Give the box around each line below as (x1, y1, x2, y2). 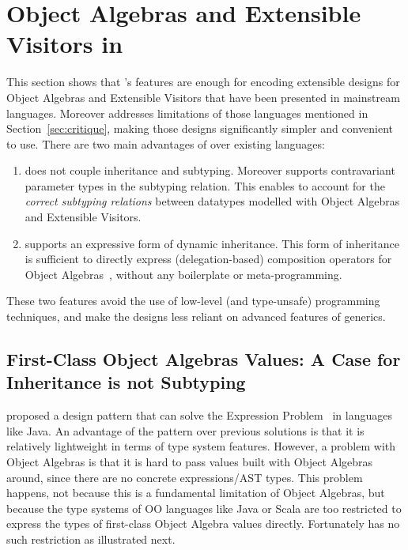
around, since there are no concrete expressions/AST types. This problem (6, 469, 363, 485)
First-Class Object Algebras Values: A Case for (6, 347, 401, 371)
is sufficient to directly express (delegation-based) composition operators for (25, 251, 392, 267)
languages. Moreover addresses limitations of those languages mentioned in (6, 104, 368, 121)
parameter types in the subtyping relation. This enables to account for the (25, 177, 385, 194)
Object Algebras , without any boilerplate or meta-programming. (25, 266, 342, 282)
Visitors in (6, 28, 123, 60)
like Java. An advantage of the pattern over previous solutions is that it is (6, 422, 365, 439)
